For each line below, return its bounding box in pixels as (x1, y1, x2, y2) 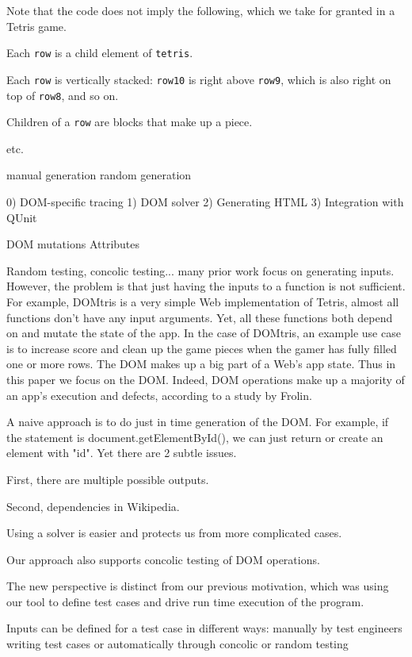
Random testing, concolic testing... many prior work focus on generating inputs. (6, 262, 395, 279)
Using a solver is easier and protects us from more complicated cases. (6, 524, 342, 541)
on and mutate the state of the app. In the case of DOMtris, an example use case (6, 325, 401, 341)
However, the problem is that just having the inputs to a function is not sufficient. (6, 278, 406, 294)
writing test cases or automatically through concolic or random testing (6, 636, 349, 652)
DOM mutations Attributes (6, 236, 140, 252)
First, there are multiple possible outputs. (6, 471, 209, 487)
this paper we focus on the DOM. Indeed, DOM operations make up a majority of (6, 371, 405, 387)
